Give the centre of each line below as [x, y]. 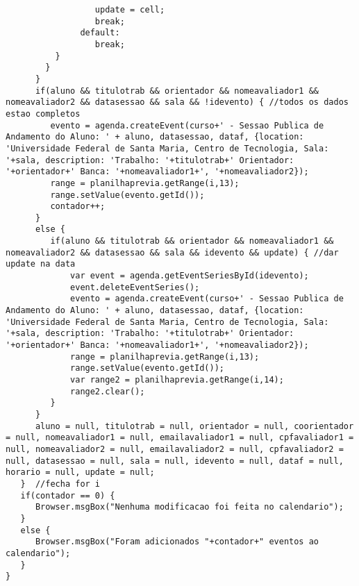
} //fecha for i [60, 484]
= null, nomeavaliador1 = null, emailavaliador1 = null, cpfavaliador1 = [180, 438]
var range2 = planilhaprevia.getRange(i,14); [177, 380]
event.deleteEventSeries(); [135, 287]
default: [100, 33]
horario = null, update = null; [80, 472]
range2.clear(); [108, 391]
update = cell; [130, 10]
